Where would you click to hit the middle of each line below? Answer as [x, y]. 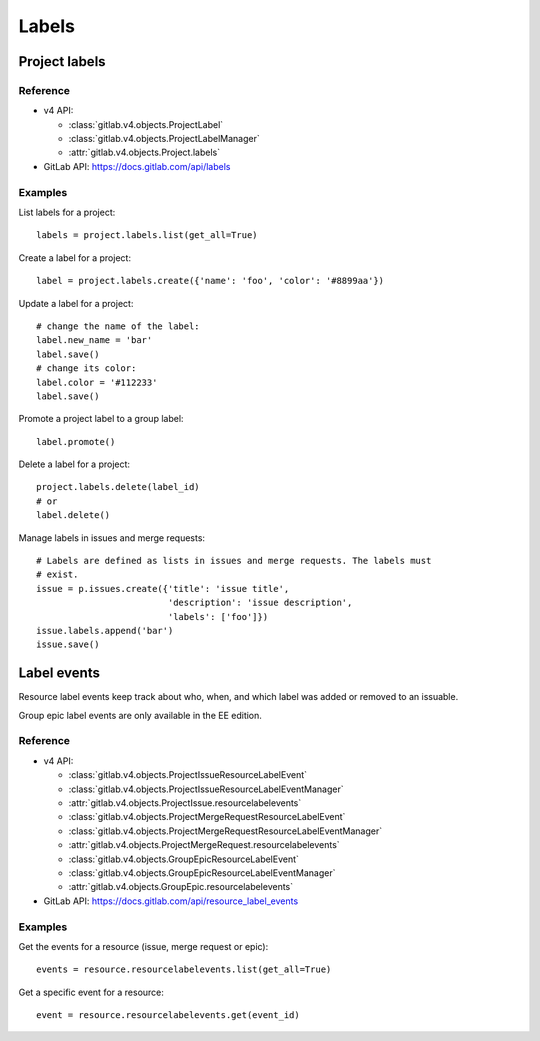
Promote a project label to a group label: [101, 419]
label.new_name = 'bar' [94, 340]
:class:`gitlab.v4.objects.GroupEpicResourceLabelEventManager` [202, 872]
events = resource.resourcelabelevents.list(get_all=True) [184, 969]
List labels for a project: [67, 212]
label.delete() [73, 515]
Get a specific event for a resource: [91, 992]
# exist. [57, 574]
